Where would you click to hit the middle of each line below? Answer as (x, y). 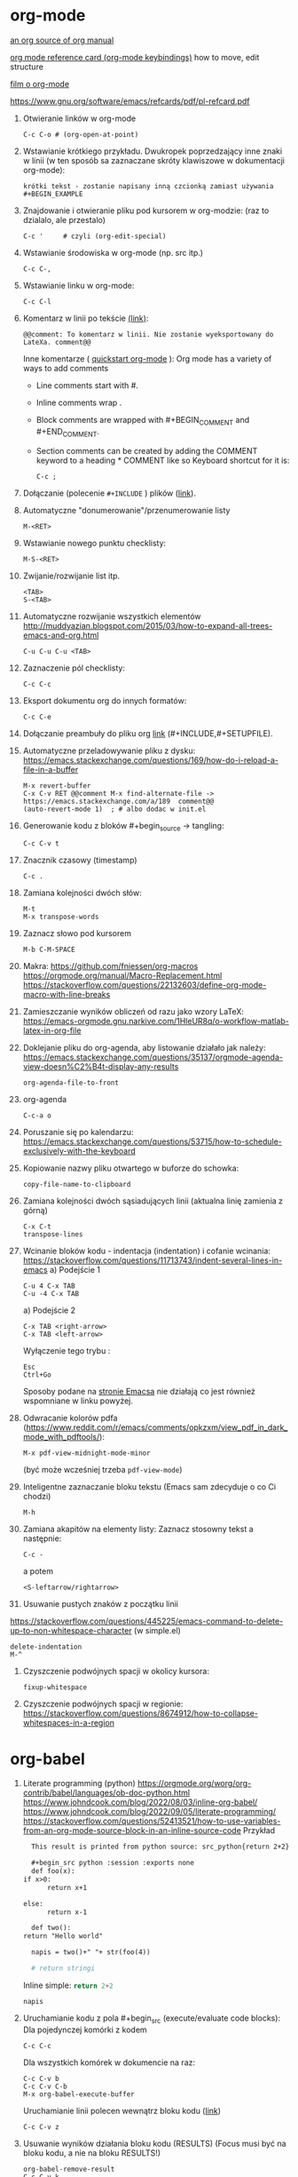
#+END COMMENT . (68, 432)
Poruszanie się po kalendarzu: (78, 1132)
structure (27, 67)
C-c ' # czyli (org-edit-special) (94, 236)
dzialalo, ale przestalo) (64, 219)
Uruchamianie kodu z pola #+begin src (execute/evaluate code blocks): (152, 2019)
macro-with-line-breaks (67, 995)
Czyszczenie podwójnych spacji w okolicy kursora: (116, 1672)
